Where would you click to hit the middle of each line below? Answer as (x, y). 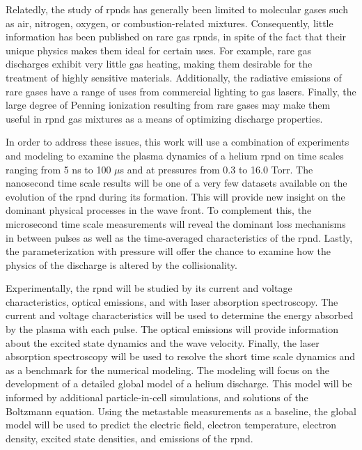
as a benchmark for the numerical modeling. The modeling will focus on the (167, 370)
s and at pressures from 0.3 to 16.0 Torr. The (217, 169)
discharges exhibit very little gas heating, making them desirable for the (159, 64)
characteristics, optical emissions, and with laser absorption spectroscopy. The (172, 301)
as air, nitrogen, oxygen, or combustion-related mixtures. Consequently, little (170, 23)
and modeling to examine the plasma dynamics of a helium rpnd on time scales (175, 155)
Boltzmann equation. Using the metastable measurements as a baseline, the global (181, 411)
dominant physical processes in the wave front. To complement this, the (159, 210)
